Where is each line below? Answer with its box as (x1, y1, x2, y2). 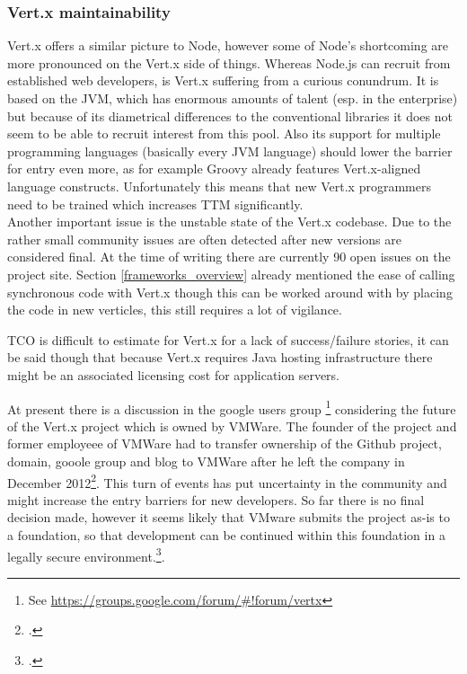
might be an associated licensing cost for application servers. (7, 365, 340, 384)
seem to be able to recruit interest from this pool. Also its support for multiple (7, 124, 441, 143)
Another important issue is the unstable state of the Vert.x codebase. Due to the (7, 212, 452, 231)
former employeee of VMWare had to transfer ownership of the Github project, (7, 434, 442, 453)
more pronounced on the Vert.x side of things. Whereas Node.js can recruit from (7, 53, 451, 72)
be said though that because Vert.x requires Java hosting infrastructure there (7, 348, 433, 367)
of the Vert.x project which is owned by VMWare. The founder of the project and (7, 416, 457, 435)
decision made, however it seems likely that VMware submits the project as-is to (7, 508, 450, 527)
